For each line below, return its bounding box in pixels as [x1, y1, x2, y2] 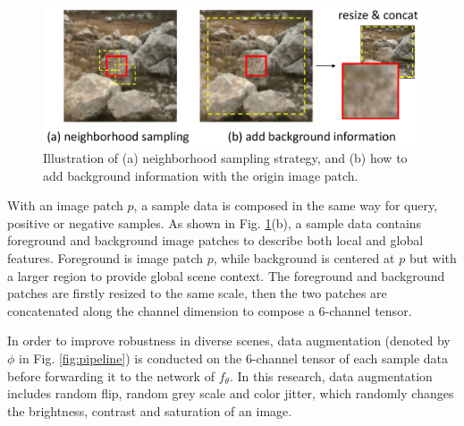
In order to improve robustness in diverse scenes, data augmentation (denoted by [7, 331, 451, 350]
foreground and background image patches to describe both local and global [7, 231, 424, 250]
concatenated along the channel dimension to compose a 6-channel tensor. [7, 301, 412, 319]
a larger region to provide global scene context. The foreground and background [7, 266, 445, 285]
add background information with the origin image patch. [43, 166, 359, 184]
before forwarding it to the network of [7, 366, 215, 385]
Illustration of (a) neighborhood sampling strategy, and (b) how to [43, 149, 408, 167]
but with [409, 249, 457, 267]
